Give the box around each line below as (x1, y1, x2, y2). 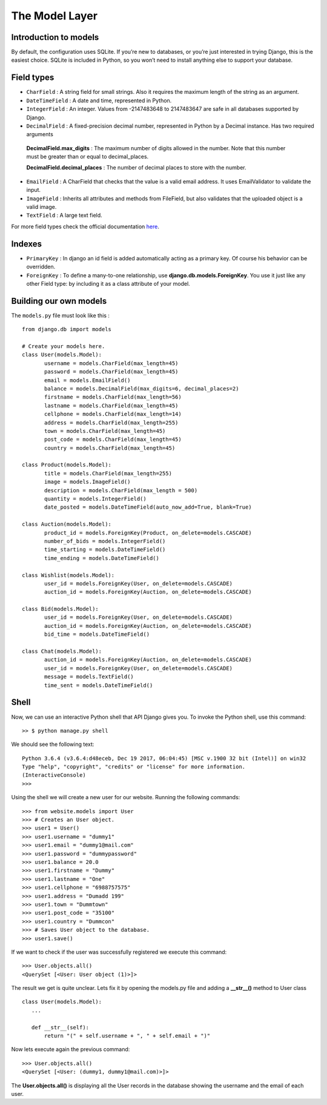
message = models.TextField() (44, 673, 134, 681)
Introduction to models (11, 32, 99, 42)
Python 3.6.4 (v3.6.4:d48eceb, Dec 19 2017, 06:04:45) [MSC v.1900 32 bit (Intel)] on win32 (22, 754, 306, 762)
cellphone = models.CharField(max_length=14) (44, 411, 182, 418)
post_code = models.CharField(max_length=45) (44, 436, 182, 443)
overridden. (26, 263, 56, 271)
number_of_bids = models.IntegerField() (44, 538, 166, 544)
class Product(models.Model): (22, 461, 112, 469)
